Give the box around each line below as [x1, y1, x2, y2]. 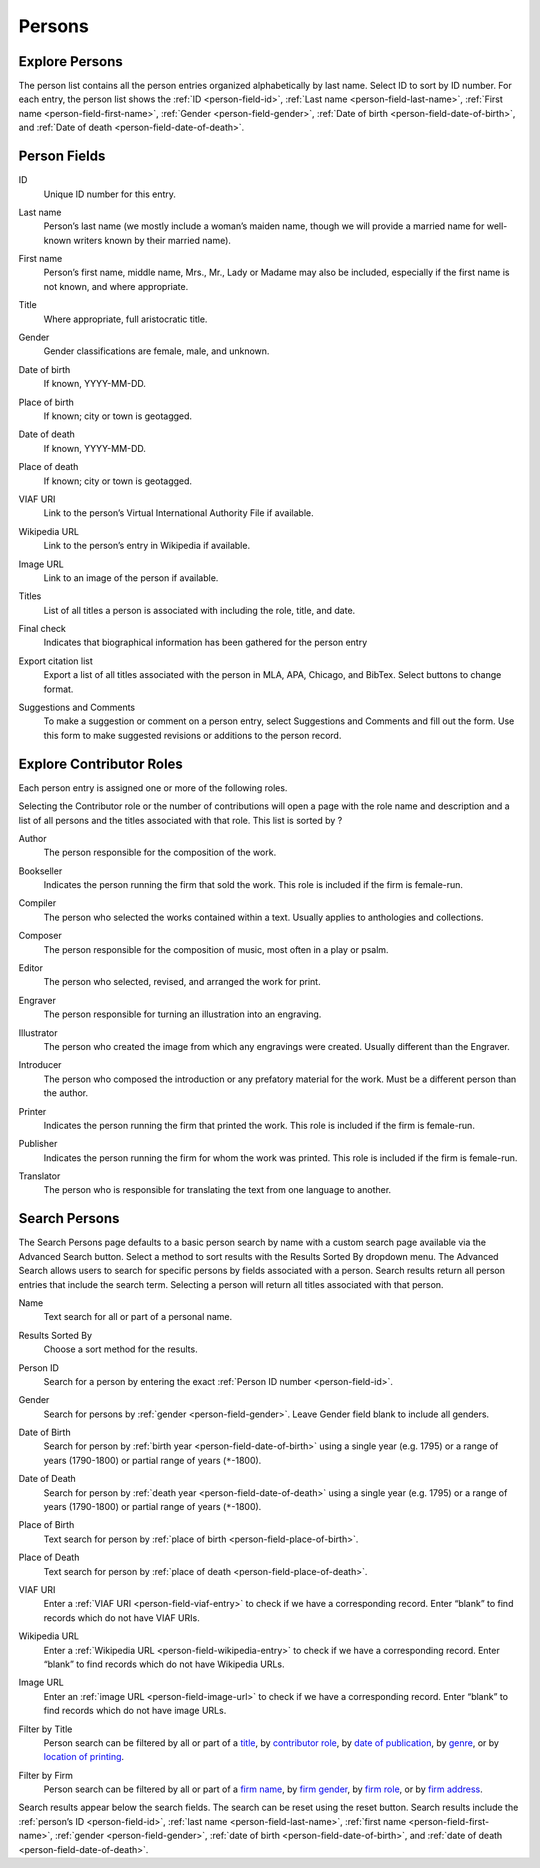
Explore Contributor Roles [18, 755, 184, 772]
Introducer [18, 1059, 62, 1071]
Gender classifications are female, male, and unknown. [43, 345, 270, 357]
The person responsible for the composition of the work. [43, 846, 277, 859]
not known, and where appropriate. [43, 280, 189, 292]
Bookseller [18, 865, 63, 877]
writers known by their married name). [73, 234, 232, 246]
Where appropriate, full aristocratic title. [43, 313, 208, 325]
